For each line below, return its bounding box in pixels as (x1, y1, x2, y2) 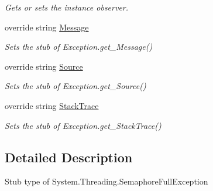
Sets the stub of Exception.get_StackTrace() (5, 119, 162, 131)
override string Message (5, 21, 89, 33)
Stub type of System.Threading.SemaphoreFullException (5, 175, 208, 187)
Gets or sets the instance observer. (5, 1, 129, 13)
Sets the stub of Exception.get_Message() (5, 40, 153, 53)
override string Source (5, 60, 83, 72)
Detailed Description (5, 148, 133, 166)
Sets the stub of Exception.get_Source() (5, 80, 146, 92)
